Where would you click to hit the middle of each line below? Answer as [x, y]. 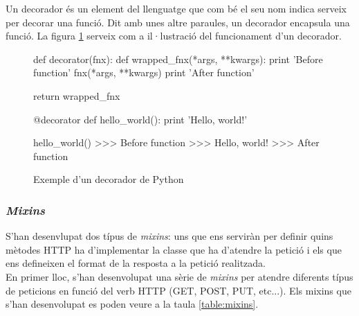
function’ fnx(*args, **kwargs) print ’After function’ [144, 72]
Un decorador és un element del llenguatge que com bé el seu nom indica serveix [176, 8]
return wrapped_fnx [77, 95]
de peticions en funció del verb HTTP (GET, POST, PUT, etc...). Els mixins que [178, 290]
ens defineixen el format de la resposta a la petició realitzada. [136, 263]
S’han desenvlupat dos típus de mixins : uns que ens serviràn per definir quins [169, 236]
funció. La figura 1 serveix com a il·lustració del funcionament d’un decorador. [174, 36]
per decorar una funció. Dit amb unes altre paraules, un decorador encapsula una [178, 22]
